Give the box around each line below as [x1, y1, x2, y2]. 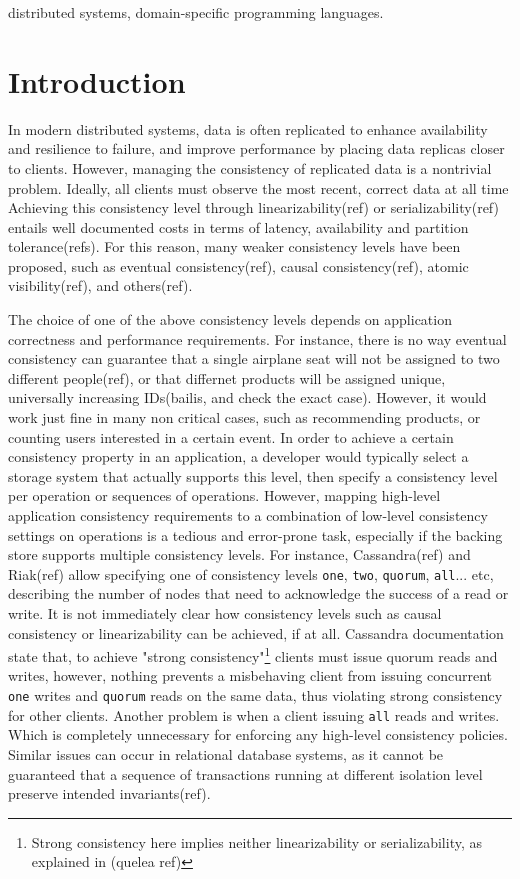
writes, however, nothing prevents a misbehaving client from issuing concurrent [8, 665, 493, 686]
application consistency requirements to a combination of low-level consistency [8, 505, 488, 525]
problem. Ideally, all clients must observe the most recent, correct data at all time [8, 177, 509, 198]
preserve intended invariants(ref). [8, 783, 211, 804]
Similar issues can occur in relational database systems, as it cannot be [8, 743, 444, 764]
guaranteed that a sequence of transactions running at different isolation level [8, 763, 483, 784]
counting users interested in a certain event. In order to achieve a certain [8, 426, 454, 447]
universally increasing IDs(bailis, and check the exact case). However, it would [8, 387, 487, 408]
